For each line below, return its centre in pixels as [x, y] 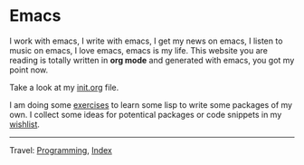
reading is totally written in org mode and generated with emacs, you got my [152, 60]
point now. [29, 70]
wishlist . [25, 124]
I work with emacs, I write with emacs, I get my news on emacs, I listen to [146, 41]
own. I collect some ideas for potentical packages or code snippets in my [146, 114]
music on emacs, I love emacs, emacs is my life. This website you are [139, 50]
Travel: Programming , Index [61, 150]
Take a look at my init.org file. [64, 87]
